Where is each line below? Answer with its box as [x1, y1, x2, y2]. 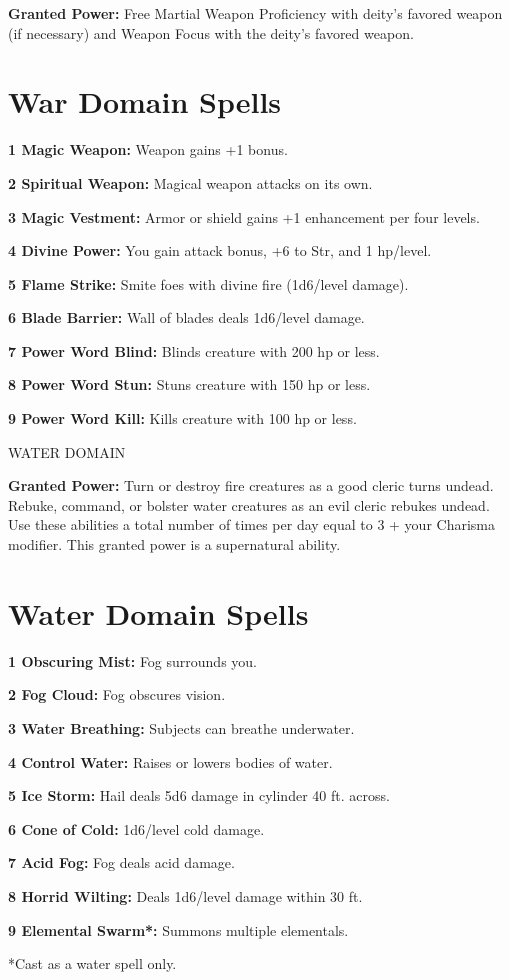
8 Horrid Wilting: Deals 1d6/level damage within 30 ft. [8, 885, 363, 906]
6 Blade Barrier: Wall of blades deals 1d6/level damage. [8, 307, 365, 328]
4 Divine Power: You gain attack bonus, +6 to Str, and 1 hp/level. [8, 240, 432, 261]
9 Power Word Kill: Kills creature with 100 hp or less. [8, 408, 357, 429]
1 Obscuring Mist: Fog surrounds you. [8, 650, 258, 671]
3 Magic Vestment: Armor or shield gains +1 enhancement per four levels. [8, 206, 480, 227]
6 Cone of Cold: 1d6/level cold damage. [8, 818, 265, 839]
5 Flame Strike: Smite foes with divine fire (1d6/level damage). [8, 273, 409, 294]
